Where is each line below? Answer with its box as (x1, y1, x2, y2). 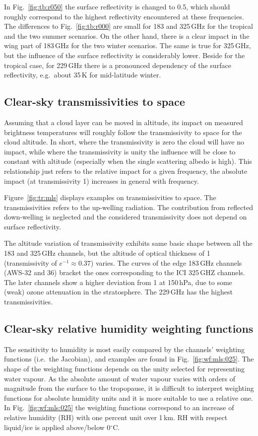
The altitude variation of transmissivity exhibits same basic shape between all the (4, 238, 253, 248)
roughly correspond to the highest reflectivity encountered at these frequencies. (4, 11, 244, 21)
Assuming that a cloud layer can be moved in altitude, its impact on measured (4, 117, 243, 127)
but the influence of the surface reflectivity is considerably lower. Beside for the (4, 50, 245, 60)
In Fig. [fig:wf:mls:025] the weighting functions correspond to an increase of (4, 402, 234, 413)
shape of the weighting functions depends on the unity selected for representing (4, 363, 245, 374)
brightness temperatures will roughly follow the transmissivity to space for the (4, 127, 242, 137)
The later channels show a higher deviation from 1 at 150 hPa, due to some (4, 277, 232, 287)
